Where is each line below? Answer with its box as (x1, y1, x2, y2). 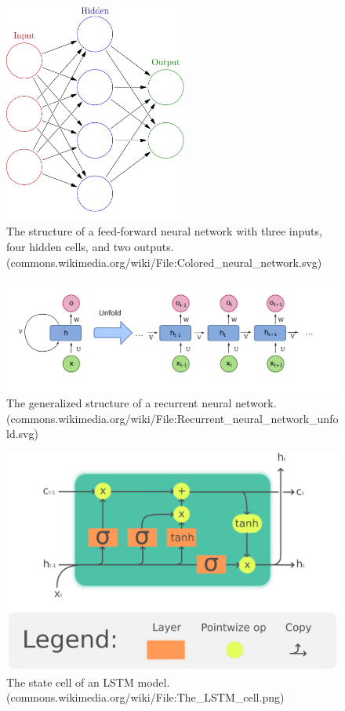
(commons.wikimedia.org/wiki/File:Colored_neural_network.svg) (6, 253, 322, 270)
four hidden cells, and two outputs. (6, 239, 174, 255)
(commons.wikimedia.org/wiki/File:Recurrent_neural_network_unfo (6, 410, 339, 426)
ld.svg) (6, 425, 38, 442)
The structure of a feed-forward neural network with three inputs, (6, 223, 322, 239)
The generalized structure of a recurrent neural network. (6, 395, 277, 411)
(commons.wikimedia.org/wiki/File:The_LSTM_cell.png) (6, 689, 285, 706)
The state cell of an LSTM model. (6, 673, 170, 690)
